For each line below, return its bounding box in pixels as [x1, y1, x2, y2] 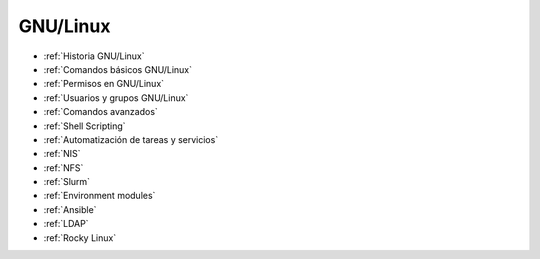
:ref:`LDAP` [43, 218, 89, 230]
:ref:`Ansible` [43, 203, 97, 215]
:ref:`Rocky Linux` [43, 231, 117, 244]
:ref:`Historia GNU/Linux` [43, 50, 145, 62]
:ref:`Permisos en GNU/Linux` [43, 78, 165, 90]
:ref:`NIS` [43, 148, 81, 160]
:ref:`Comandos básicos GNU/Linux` [43, 63, 193, 75]
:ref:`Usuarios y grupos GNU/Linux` [43, 91, 189, 104]
